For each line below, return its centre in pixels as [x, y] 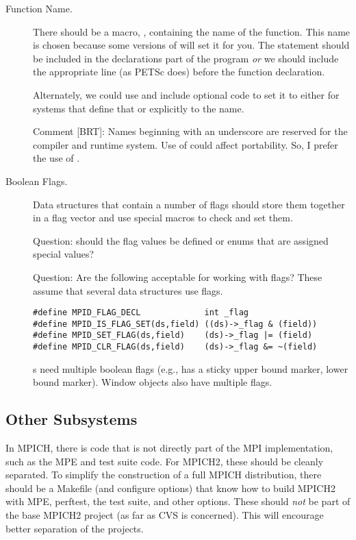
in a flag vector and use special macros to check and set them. [163, 218]
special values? [64, 254]
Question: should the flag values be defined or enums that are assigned [181, 240]
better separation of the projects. [75, 528]
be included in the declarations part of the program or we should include [186, 58]
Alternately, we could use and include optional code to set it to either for [186, 94]
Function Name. [39, 8]
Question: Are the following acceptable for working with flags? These [178, 277]
